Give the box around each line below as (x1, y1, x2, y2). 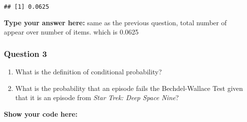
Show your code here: (4, 108, 78, 119)
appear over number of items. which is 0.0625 (4, 27, 139, 37)
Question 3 (4, 47, 47, 59)
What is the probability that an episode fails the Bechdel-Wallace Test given (15, 83, 243, 93)
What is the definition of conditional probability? (15, 67, 162, 77)
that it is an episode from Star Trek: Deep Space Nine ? (15, 92, 179, 103)
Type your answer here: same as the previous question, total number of (4, 17, 227, 27)
